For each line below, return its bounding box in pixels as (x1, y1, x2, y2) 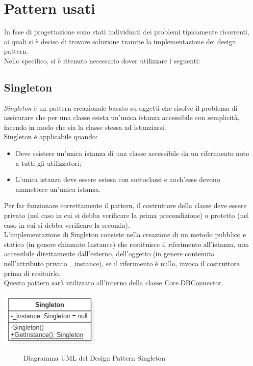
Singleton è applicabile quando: (4, 131, 98, 142)
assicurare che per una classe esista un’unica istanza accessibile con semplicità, (4, 112, 240, 122)
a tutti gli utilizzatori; (15, 157, 81, 168)
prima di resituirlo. (4, 268, 61, 278)
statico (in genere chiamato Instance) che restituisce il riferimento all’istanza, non (4, 239, 249, 249)
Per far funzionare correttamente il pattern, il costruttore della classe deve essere (4, 200, 247, 211)
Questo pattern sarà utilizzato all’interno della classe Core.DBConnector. (4, 277, 224, 288)
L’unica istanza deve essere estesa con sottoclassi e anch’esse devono (15, 174, 220, 184)
